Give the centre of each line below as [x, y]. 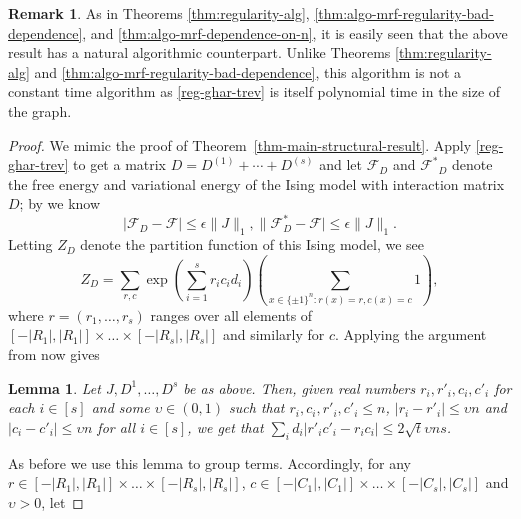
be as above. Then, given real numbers [299, 387]
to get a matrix [120, 164]
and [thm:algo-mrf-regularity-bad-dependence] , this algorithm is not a [248, 71]
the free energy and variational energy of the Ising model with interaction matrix [256, 183]
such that [257, 407]
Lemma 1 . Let [54, 387]
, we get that [225, 426]
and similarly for [273, 334]
